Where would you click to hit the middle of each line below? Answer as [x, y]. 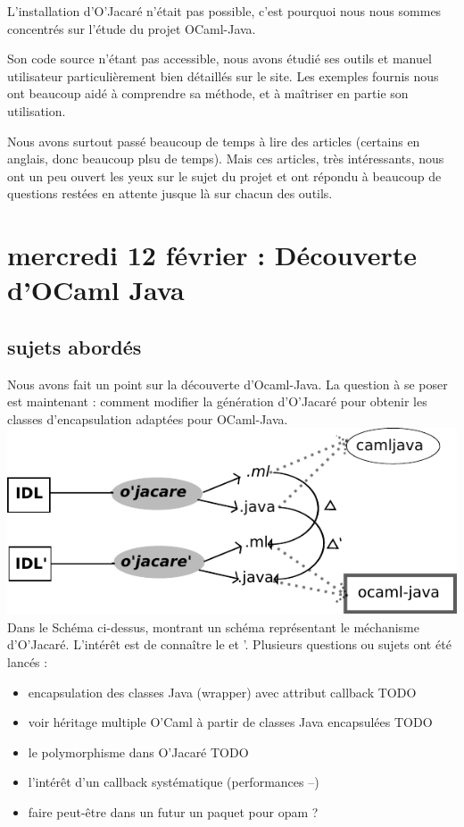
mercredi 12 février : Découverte [212, 255]
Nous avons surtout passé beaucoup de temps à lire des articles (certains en [214, 141]
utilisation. [37, 110]
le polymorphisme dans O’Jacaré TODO [138, 752]
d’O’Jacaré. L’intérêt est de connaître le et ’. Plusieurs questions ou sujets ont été [229, 644]
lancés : [28, 662]
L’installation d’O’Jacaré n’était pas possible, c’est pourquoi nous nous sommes [224, 11]
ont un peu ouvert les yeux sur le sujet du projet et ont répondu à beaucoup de [224, 175]
